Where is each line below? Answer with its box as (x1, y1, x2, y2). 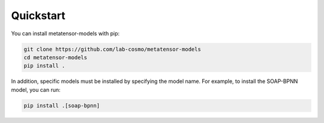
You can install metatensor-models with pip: (11, 30, 120, 37)
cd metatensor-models (23, 54, 88, 61)
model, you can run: (11, 86, 61, 93)
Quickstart (11, 9, 66, 22)
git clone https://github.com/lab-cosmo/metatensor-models (23, 45, 201, 53)
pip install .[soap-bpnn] (23, 102, 100, 109)
